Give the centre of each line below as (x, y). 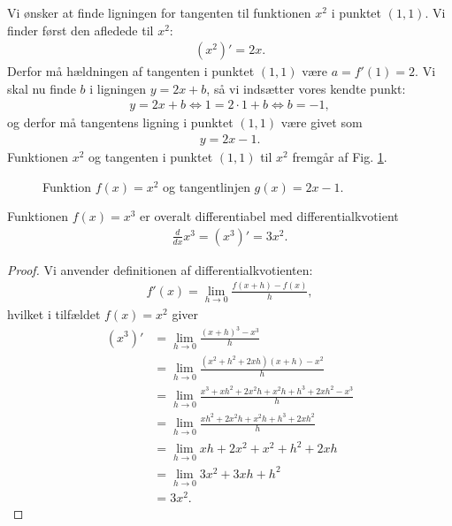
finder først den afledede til (80, 30)
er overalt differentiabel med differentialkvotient (269, 216)
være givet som (322, 122)
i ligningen (118, 88)
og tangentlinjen (207, 186)
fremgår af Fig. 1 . (340, 157)
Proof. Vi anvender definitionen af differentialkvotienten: (160, 269)
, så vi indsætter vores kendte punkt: (306, 88)
